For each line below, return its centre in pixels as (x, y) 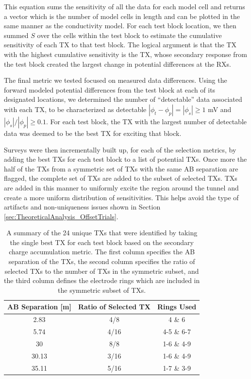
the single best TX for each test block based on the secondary (102, 242)
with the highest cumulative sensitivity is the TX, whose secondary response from (125, 54)
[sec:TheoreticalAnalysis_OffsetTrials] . (61, 216)
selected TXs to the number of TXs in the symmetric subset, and (102, 271)
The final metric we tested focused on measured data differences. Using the (116, 80)
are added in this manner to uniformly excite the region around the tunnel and (121, 187)
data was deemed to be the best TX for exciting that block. (93, 133)
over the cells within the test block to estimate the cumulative (129, 35)
